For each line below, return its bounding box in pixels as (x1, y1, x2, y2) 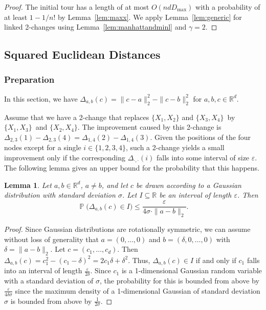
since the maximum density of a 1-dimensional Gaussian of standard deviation (15, 285, 260, 296)
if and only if (195, 254, 236, 265)
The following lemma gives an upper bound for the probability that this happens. (4, 162, 259, 173)
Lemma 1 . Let (4, 179, 52, 190)
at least (4, 11, 28, 22)
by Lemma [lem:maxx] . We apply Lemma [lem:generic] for (57, 11, 242, 22)
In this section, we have (4, 93, 78, 104)
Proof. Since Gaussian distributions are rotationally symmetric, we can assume (4, 223, 251, 234)
